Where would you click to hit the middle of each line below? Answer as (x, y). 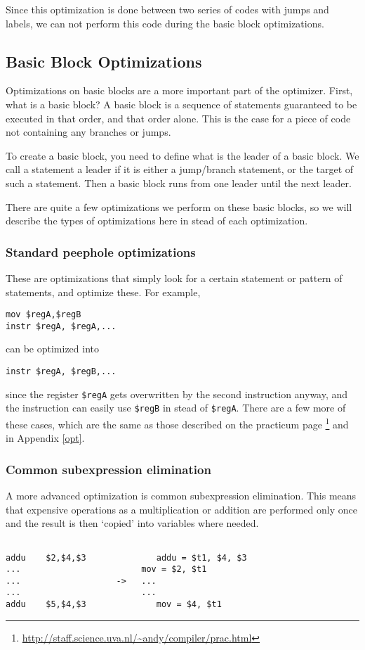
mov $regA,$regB (44, 315)
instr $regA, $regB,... (61, 372)
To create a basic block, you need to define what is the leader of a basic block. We (182, 155)
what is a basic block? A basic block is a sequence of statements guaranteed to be (181, 104)
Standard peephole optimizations (101, 251)
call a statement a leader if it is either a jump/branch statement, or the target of (180, 169)
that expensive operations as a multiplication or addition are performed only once (181, 509)
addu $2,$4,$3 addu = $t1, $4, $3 (126, 557)
